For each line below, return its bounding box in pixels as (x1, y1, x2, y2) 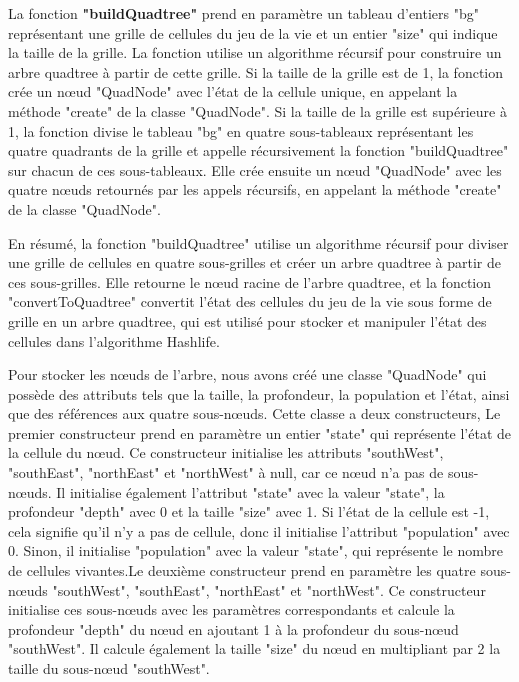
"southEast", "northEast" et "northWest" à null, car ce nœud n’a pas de (8, 462, 444, 483)
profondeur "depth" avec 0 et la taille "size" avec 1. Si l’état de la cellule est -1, (8, 501, 490, 522)
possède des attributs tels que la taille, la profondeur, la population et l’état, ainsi (8, 383, 510, 404)
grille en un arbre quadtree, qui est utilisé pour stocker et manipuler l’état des (8, 310, 487, 331)
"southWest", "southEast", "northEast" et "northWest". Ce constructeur (52, 579, 486, 600)
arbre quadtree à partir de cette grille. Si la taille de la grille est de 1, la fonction (8, 61, 504, 82)
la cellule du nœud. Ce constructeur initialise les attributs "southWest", (8, 442, 444, 463)
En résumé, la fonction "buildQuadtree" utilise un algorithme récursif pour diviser (8, 232, 509, 253)
